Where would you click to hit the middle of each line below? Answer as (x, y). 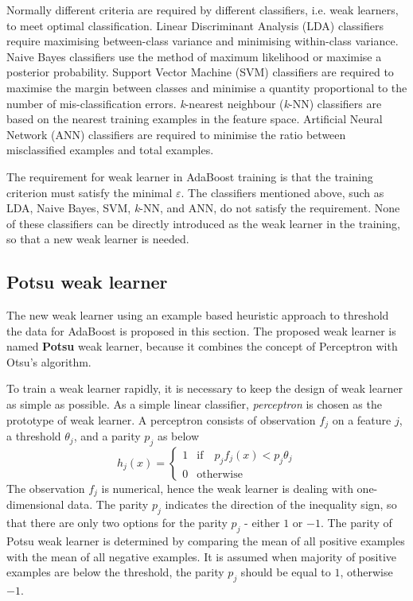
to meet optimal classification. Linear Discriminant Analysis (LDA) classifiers (195, 25)
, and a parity (107, 436)
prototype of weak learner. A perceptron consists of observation (161, 419)
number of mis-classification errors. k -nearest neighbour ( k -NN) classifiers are (194, 103)
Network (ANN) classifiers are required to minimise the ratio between (176, 134)
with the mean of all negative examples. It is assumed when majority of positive (201, 556)
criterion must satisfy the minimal (90, 192)
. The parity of (356, 523)
